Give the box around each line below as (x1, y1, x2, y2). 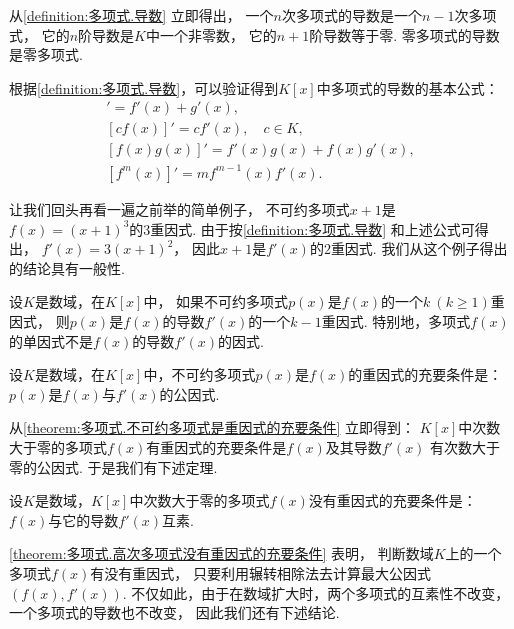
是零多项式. (9, 44, 83, 65)
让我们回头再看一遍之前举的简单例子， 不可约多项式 (9, 199, 350, 219)
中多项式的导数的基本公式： (316, 77, 499, 98)
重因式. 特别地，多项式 (321, 310, 471, 331)
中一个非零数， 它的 (145, 24, 277, 45)
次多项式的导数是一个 (281, 5, 422, 25)
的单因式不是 (9, 330, 93, 351)
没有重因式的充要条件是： (308, 490, 477, 511)
